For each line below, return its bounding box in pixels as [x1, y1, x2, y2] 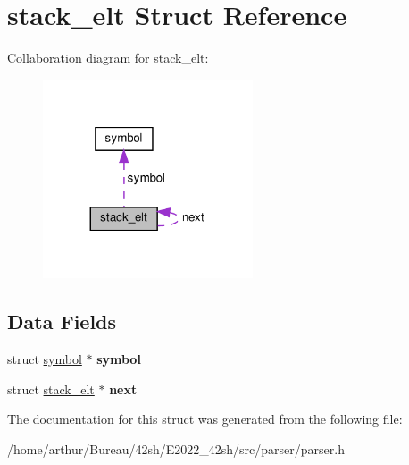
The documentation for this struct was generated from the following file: [7, 410, 403, 428]
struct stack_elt [7, 379, 95, 398]
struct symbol [7, 350, 82, 368]
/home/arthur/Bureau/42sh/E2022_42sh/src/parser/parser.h [7, 439, 345, 458]
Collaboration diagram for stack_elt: [7, 48, 209, 67]
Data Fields [7, 308, 117, 335]
